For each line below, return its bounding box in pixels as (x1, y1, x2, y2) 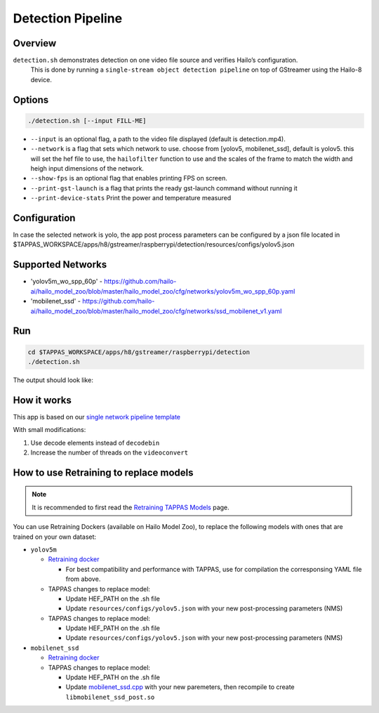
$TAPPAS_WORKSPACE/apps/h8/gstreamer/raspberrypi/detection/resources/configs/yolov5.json (13, 240, 295, 249)
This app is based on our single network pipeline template (13, 412, 181, 421)
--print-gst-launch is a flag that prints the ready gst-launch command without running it (30, 183, 298, 192)
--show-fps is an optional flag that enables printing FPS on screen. (30, 174, 227, 183)
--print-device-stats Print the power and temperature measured (30, 194, 232, 202)
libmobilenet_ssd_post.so (65, 693, 155, 701)
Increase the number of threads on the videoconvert (30, 448, 189, 457)
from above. (65, 575, 101, 583)
